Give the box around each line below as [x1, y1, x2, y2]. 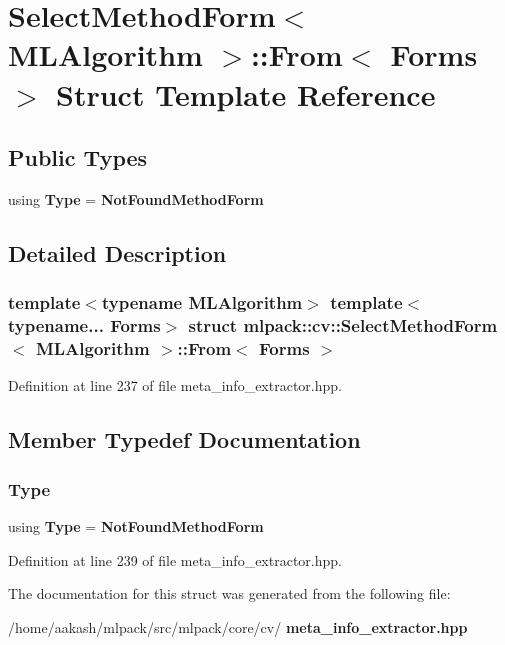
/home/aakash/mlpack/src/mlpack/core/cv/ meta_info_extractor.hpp [8, 616, 468, 637]
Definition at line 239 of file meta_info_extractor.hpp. [8, 549, 342, 570]
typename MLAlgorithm [101, 290, 303, 315]
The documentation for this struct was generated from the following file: [8, 583, 451, 604]
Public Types [8, 142, 148, 173]
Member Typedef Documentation [8, 424, 361, 455]
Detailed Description [8, 237, 227, 268]
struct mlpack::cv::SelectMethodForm [188, 313, 498, 338]
